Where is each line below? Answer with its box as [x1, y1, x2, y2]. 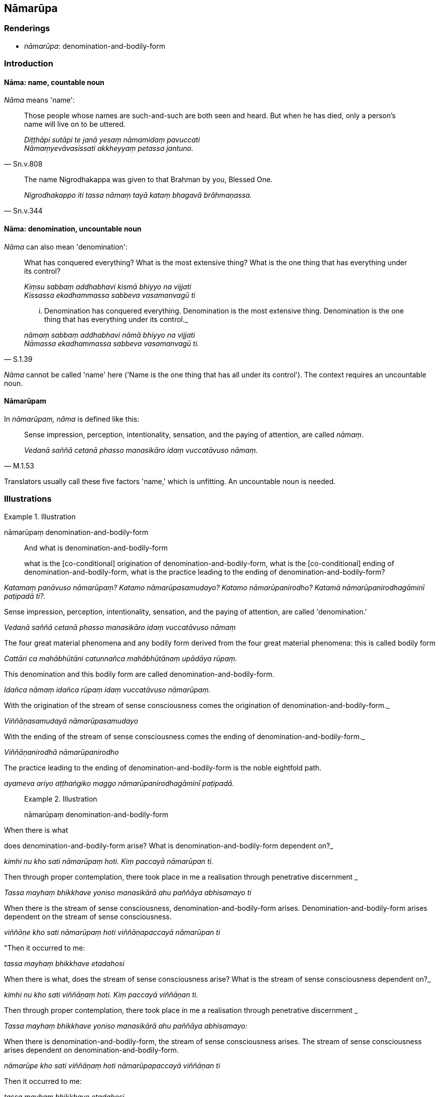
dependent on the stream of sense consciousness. [4, 912, 172, 921]
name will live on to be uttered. [24, 120, 126, 129]
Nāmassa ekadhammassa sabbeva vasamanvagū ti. [24, 339, 199, 348]
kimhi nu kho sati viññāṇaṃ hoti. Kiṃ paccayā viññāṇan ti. [4, 990, 198, 999]
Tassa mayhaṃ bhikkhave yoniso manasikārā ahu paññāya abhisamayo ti [4, 888, 252, 897]
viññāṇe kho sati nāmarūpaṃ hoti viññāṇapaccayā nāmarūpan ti [4, 927, 221, 936]
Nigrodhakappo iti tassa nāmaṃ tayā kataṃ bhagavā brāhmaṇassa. [24, 191, 252, 200]
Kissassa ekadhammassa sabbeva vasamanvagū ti [24, 290, 195, 299]
